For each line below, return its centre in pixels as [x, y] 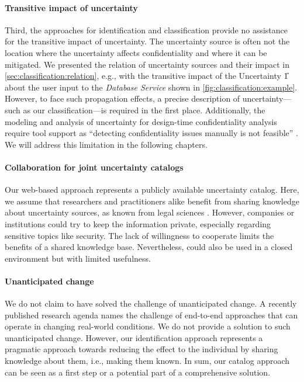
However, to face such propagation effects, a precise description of [122, 98]
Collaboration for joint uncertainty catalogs [94, 167]
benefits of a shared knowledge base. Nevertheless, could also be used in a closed [149, 247]
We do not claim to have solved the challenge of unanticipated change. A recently [151, 303]
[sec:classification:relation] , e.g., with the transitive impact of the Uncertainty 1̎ [146, 76]
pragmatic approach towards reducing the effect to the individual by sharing [141, 349]
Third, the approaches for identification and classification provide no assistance [146, 29]
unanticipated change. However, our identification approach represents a [134, 337]
